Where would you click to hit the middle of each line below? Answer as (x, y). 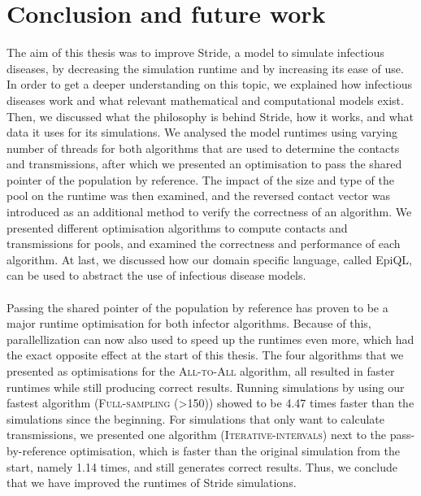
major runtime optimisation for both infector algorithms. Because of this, (189, 323)
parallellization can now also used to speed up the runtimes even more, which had (210, 339)
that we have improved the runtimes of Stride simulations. (152, 483)
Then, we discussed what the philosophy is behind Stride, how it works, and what (210, 116)
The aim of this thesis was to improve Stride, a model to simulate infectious (195, 52)
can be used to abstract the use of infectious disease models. (156, 275)
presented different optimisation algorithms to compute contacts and (177, 227)
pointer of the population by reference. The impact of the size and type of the (200, 179)
